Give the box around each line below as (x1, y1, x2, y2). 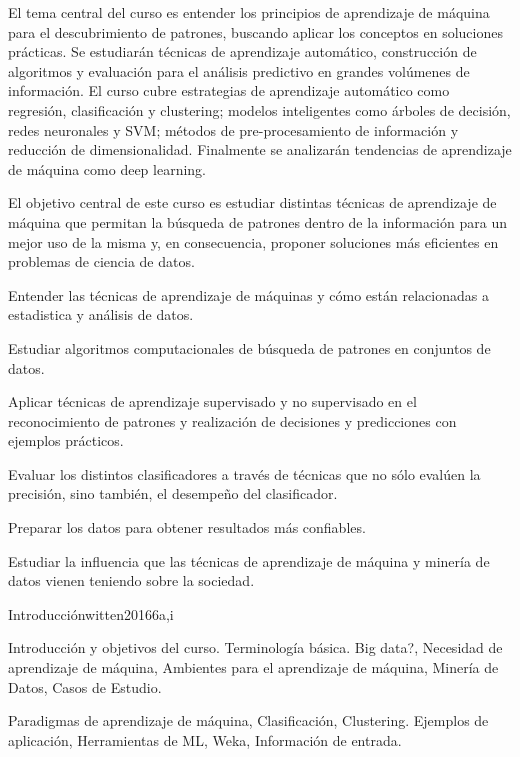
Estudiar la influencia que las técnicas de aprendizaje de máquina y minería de (8, 550, 490, 571)
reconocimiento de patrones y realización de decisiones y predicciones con (8, 410, 457, 431)
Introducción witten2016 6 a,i (8, 603, 174, 624)
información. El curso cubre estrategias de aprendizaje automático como (8, 80, 450, 101)
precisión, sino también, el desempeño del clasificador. (8, 483, 338, 504)
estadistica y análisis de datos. (8, 304, 194, 325)
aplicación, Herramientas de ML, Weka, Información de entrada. (8, 729, 402, 750)
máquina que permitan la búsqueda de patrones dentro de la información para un (8, 211, 507, 232)
